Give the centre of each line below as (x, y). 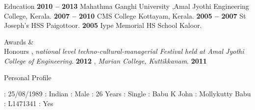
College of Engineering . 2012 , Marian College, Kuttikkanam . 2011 (105, 60)
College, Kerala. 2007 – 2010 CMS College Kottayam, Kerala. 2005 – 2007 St (125, 15)
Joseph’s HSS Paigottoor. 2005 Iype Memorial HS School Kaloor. (103, 25)
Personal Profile (28, 77)
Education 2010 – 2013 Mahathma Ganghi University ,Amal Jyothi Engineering (127, 6)
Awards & (19, 41)
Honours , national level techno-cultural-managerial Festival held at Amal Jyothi (124, 51)
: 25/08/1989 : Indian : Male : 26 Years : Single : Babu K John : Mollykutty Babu (127, 94)
